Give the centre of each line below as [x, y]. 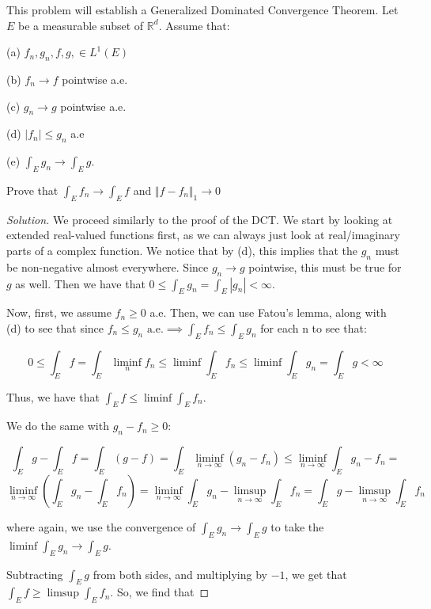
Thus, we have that [53, 396]
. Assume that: [194, 25]
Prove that [32, 190]
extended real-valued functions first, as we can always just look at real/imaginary [203, 235]
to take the [297, 526]
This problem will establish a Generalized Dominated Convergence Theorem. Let [202, 10]
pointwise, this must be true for [325, 266]
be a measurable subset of [81, 25]
